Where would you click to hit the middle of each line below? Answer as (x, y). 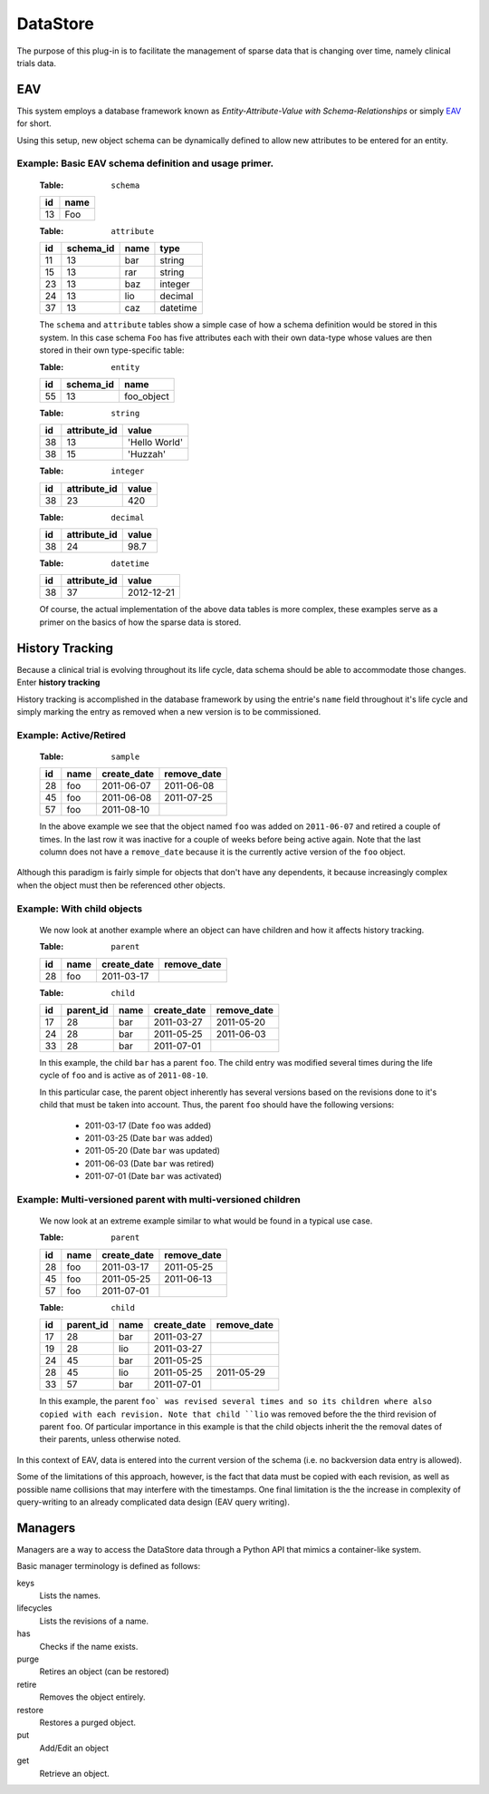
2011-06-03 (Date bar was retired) (149, 1163)
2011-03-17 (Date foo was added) (148, 1126)
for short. (34, 123)
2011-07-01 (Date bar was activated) (153, 1176)
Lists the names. (70, 1595)
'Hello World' (155, 443)
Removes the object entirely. (92, 1697)
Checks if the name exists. (89, 1646)
